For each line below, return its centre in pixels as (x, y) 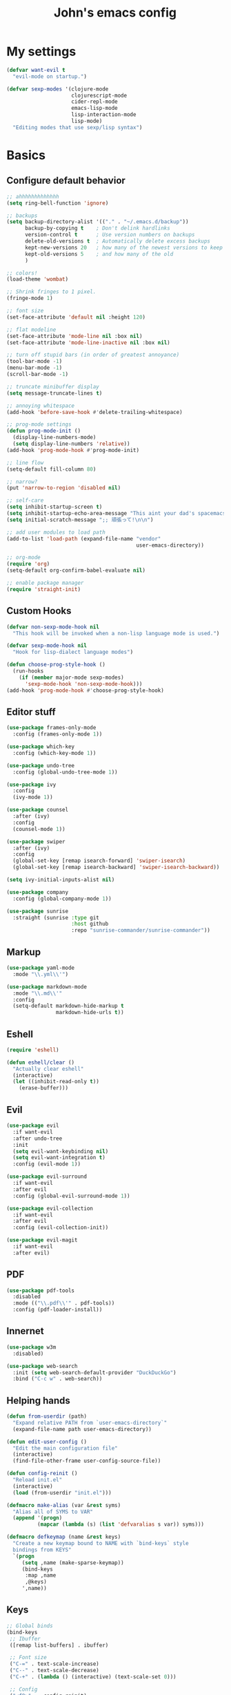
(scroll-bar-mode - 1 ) (38, 375)
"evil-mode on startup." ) (50, 76)
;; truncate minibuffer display (53, 386)
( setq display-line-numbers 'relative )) (71, 444)
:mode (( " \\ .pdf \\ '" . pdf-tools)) (64, 1303)
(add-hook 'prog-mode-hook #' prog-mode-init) (73, 450)
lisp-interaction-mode (104, 115)
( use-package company (38, 892)
